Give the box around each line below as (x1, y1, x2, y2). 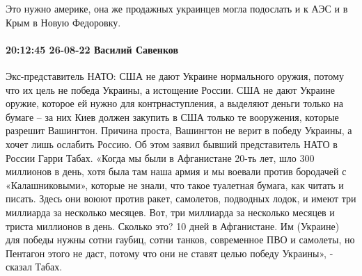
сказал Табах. (6, 259, 63, 274)
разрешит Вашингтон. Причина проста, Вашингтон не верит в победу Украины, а (6, 123, 352, 138)
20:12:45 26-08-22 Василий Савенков (6, 42, 178, 56)
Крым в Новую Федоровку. (6, 15, 121, 29)
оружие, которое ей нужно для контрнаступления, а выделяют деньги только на (6, 96, 343, 111)
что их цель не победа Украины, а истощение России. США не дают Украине (6, 82, 336, 97)
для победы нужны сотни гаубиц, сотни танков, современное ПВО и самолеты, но (6, 232, 355, 247)
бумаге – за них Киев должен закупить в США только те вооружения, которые (6, 109, 339, 124)
